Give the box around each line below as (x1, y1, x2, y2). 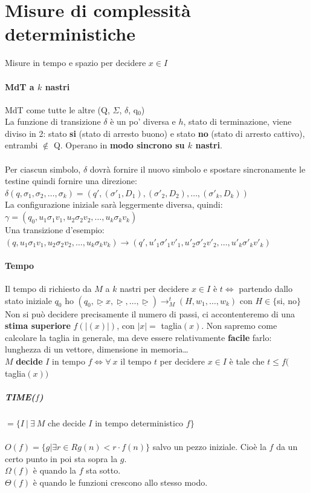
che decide (48, 416, 86, 429)
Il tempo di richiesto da (5, 282, 92, 295)
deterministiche (5, 21, 135, 46)
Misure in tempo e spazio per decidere (5, 56, 146, 69)
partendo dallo (239, 282, 292, 295)
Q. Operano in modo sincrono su (53, 139, 185, 151)
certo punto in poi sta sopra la (5, 452, 118, 465)
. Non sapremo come (201, 319, 277, 332)
